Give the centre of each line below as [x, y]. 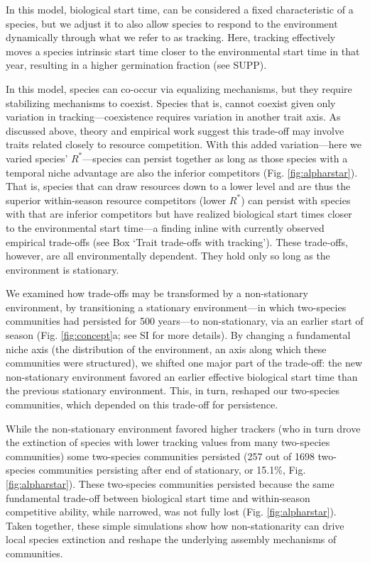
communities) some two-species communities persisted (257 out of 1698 [160, 456]
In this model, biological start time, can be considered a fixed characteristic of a [180, 9]
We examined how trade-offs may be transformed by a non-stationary [157, 293]
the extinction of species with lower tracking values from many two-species [168, 442]
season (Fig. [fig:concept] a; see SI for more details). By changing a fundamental [178, 335]
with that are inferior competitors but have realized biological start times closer [179, 214]
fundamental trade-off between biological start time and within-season [158, 497]
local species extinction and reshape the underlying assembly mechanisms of [171, 539]
